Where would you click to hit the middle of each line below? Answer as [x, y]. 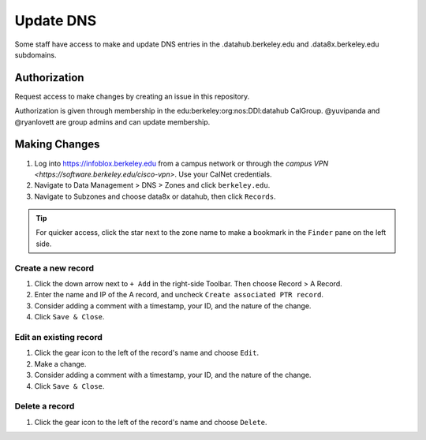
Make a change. [60, 364]
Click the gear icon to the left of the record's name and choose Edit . [147, 353]
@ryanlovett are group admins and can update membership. [112, 121]
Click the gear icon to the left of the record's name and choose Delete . [151, 422]
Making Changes [57, 145]
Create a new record [54, 268]
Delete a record [45, 406]
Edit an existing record [58, 337]
